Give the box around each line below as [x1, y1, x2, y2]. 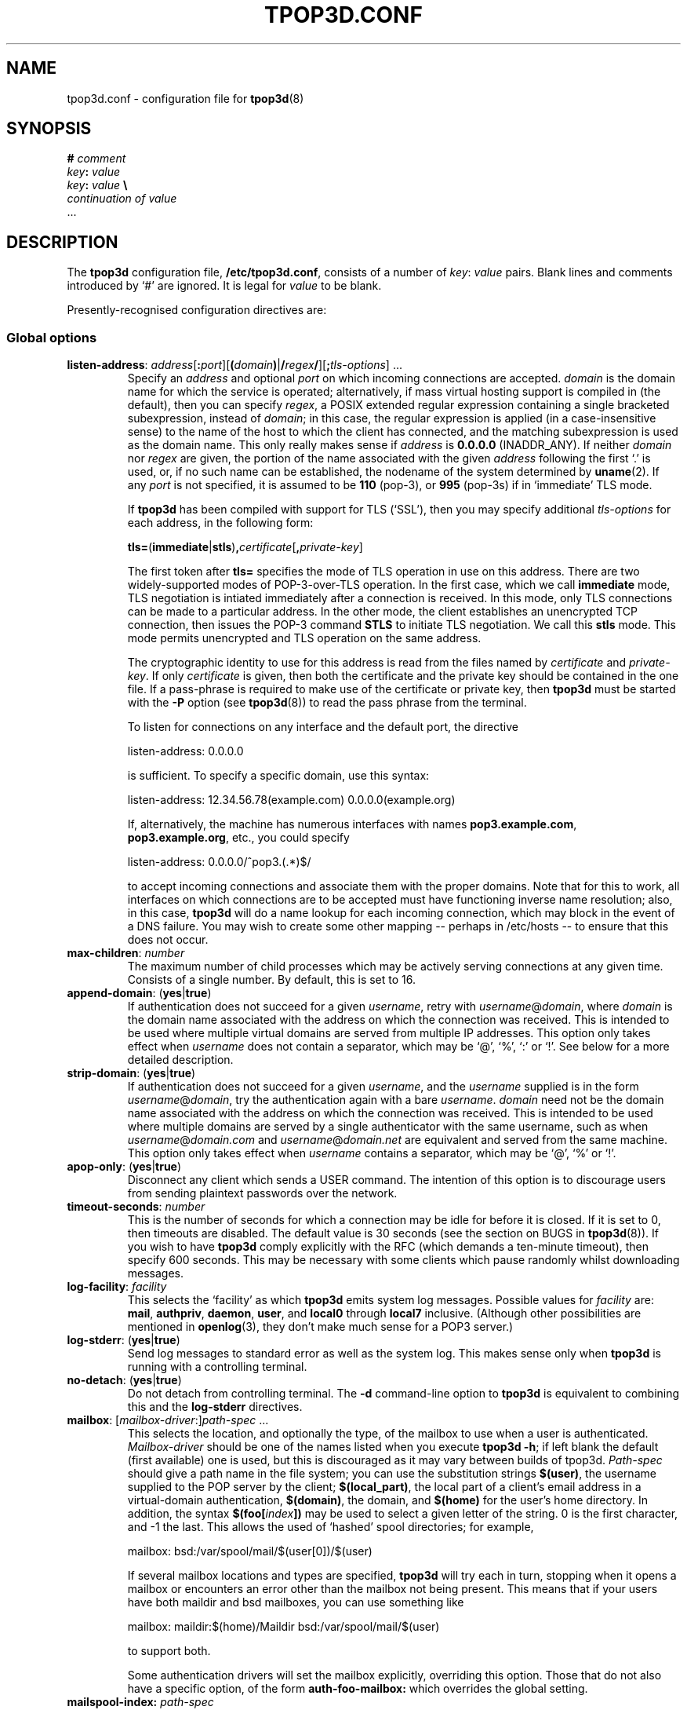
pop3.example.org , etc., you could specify [127, 831, 350, 845]
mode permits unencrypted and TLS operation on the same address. [127, 631, 482, 645]
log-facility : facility [67, 1280, 167, 1294]
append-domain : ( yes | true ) [67, 986, 212, 1000]
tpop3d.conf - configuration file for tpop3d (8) [67, 91, 304, 105]
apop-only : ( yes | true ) [67, 1160, 182, 1174]
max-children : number [67, 946, 185, 960]
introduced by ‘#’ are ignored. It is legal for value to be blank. [67, 279, 382, 293]
